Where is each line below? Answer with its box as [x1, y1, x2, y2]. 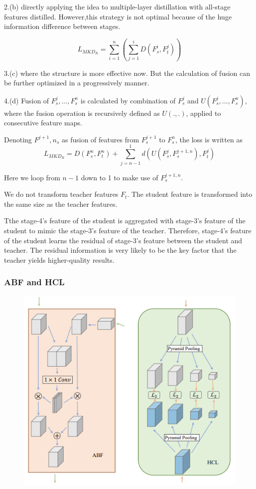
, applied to [186, 107, 221, 118]
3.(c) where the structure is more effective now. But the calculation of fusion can [4, 67, 251, 78]
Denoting [4, 134, 32, 144]
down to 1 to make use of [81, 172, 158, 182]
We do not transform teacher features [4, 189, 119, 199]
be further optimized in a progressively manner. [4, 77, 149, 88]
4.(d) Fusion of [4, 95, 49, 105]
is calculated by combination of [80, 95, 176, 105]
